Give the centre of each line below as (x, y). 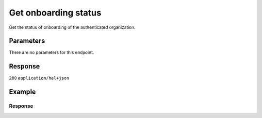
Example (22, 92)
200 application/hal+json (39, 78)
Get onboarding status (55, 13)
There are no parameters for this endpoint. (51, 52)
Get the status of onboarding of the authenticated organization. (72, 27)
